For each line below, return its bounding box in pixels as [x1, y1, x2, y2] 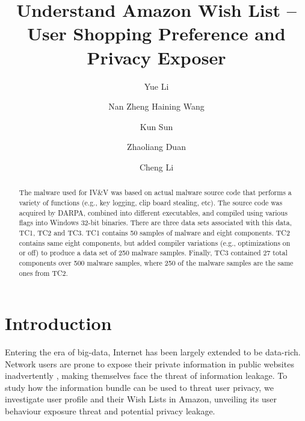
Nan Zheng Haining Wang [108, 100, 205, 113]
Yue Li [144, 80, 169, 92]
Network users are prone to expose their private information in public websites [5, 357, 294, 370]
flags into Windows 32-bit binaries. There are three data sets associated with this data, [19, 217, 292, 228]
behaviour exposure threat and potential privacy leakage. [5, 405, 215, 417]
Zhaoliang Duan [127, 140, 186, 153]
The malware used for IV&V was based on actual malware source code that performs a [19, 187, 292, 198]
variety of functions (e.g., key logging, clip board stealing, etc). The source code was [19, 197, 283, 207]
